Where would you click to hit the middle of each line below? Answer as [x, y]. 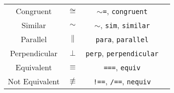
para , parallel [122, 39]
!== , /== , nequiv [122, 81]
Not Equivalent [34, 81]
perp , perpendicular [122, 53]
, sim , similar [125, 25]
